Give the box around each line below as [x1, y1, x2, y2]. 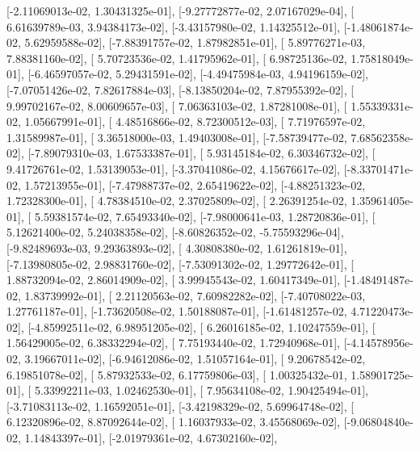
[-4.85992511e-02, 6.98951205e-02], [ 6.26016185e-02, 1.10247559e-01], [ [27, 318, 376, 335]
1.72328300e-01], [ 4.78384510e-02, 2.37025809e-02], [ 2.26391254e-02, [6, 192, 347, 209]
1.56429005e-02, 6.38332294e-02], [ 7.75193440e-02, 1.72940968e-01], [6, 334, 340, 351]
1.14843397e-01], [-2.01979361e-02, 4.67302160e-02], [24, 429, 278, 446]
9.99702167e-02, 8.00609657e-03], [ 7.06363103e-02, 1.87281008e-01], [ [6, 97, 347, 114]
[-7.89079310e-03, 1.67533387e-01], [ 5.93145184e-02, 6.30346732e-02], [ [27, 144, 376, 161]
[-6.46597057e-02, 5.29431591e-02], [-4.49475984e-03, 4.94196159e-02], [27, 65, 368, 82]
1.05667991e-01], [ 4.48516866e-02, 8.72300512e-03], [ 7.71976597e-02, [24, 113, 366, 130]
